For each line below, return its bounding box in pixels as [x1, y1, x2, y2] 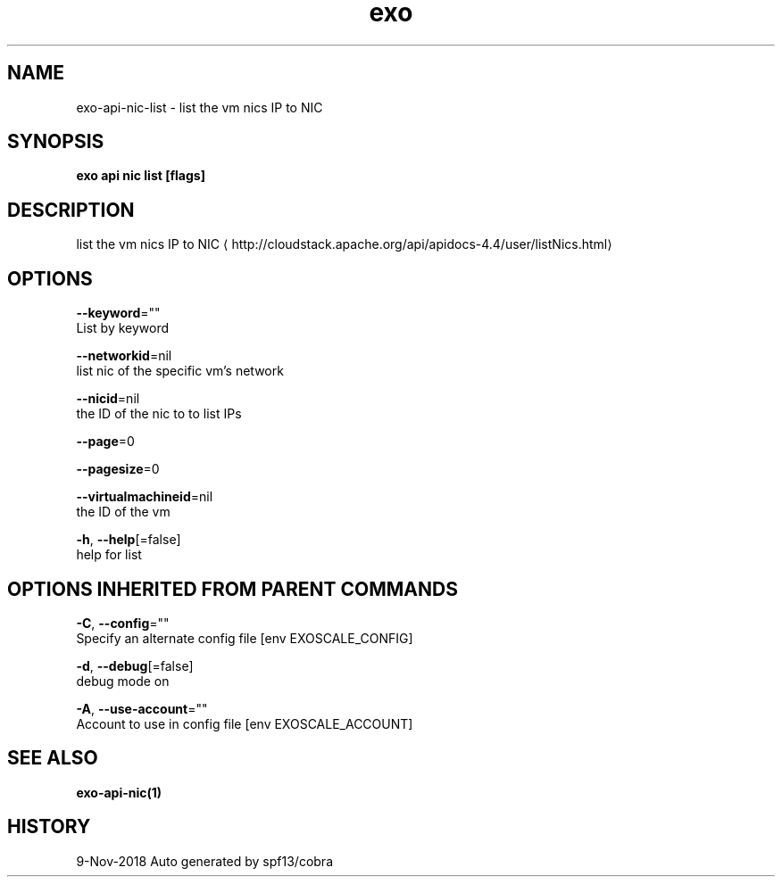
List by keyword [76, 320, 170, 336]
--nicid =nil [76, 391, 140, 407]
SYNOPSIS [7, 130, 104, 153]
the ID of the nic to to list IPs [76, 406, 242, 422]
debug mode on [76, 673, 170, 689]
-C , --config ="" [76, 615, 170, 631]
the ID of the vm [76, 504, 171, 520]
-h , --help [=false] [76, 532, 181, 548]
